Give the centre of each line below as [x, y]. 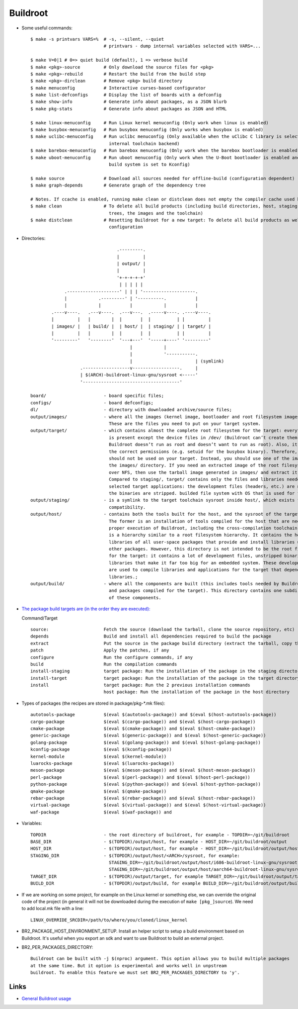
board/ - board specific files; [97, 396]
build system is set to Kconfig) [149, 164]
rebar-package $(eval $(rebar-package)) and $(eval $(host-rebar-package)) [143, 798]
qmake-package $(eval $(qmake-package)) [99, 791]
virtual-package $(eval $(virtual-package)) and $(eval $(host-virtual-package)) [148, 805]
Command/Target [40, 618]
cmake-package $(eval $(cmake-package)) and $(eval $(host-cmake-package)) [143, 729]
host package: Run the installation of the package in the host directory [197, 692]
